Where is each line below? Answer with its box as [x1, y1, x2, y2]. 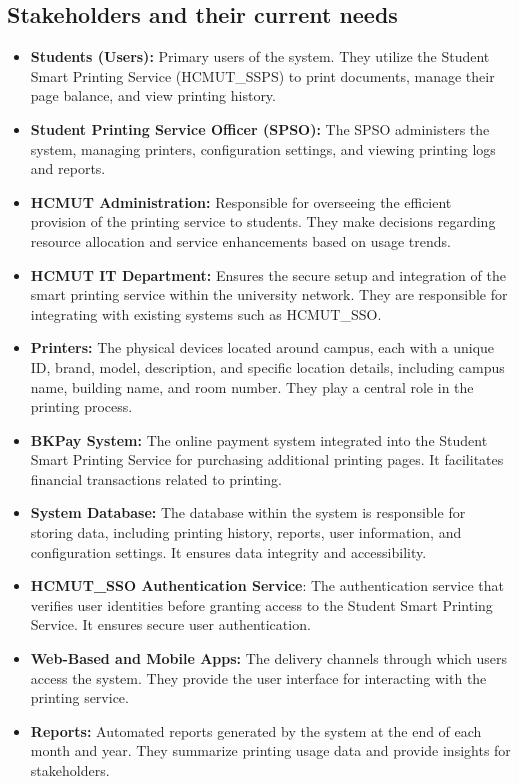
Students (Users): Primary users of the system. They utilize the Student [30, 46, 490, 67]
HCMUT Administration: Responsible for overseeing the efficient [30, 191, 452, 212]
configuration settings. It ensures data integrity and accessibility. [30, 541, 427, 562]
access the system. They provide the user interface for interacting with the [30, 667, 487, 688]
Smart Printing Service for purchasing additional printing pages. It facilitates [30, 449, 504, 470]
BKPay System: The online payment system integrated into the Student [30, 429, 488, 450]
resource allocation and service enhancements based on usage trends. [30, 230, 451, 251]
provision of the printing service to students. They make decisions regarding [30, 211, 496, 232]
